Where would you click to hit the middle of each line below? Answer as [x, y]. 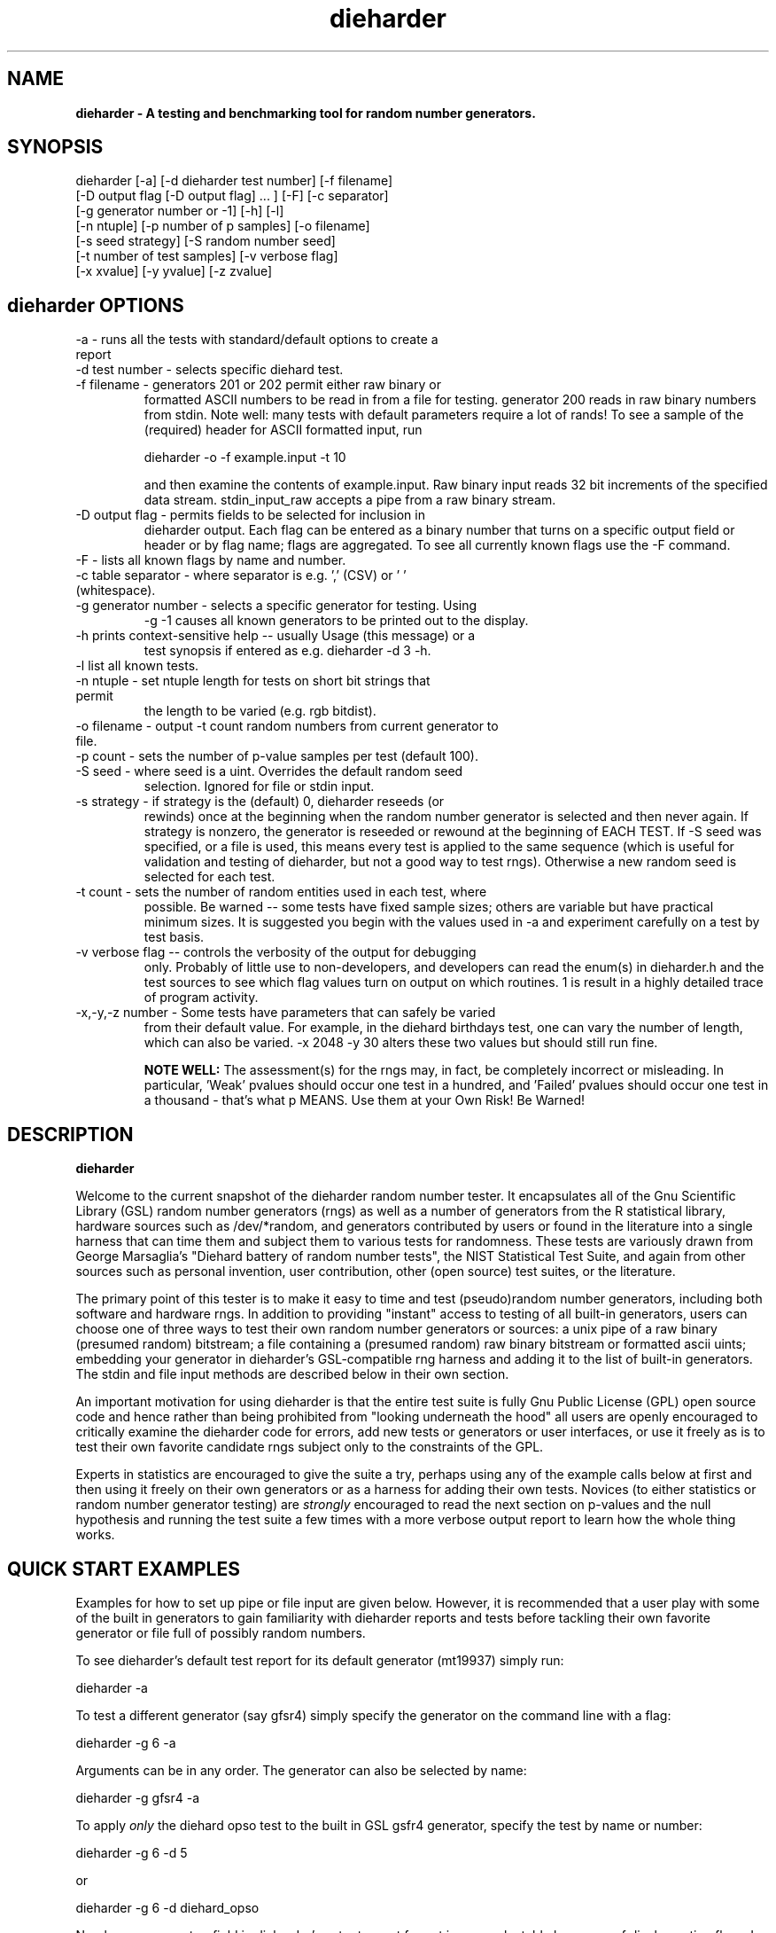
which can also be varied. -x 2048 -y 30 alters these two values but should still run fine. [401, 1043]
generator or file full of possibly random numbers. [221, 1632]
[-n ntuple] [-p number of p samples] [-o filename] [223, 226]
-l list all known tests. [137, 666]
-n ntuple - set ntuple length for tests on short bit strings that [253, 681]
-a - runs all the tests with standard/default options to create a [257, 340]
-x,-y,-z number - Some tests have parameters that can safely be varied [286, 1013]
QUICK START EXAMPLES [124, 1569]
